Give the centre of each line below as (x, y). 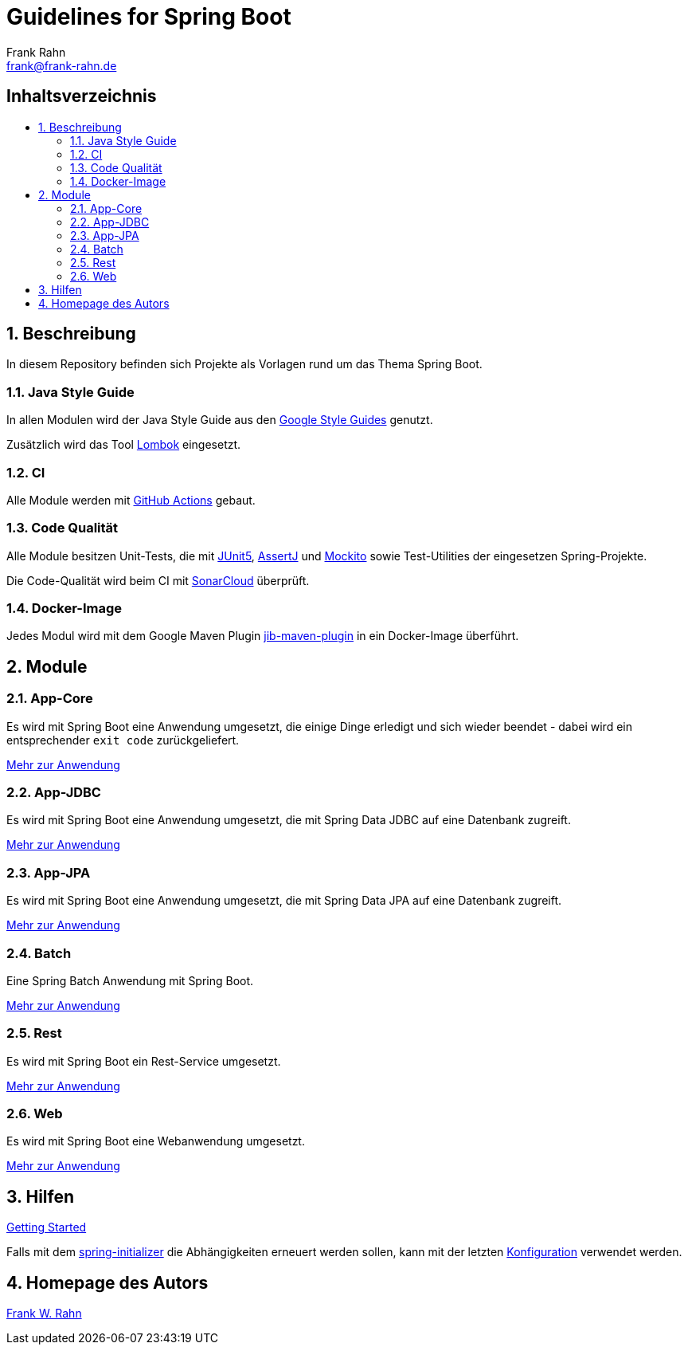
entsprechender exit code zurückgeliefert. (123, 740)
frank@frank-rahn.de (62, 65)
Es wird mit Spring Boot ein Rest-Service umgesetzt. (144, 1061)
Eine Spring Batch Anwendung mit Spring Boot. (130, 980)
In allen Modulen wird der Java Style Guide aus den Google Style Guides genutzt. (220, 420)
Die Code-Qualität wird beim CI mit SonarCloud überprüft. (158, 580)
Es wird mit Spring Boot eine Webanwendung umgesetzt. (156, 1141)
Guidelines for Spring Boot (149, 17)
